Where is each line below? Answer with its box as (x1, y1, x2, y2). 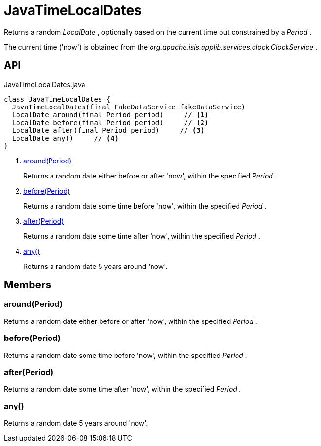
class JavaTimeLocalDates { (4, 95, 111, 103)
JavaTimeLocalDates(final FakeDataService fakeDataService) (12, 103, 246, 111)
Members (4, 279, 51, 291)
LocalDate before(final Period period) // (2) (12, 118, 209, 126)
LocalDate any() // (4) (12, 134, 119, 142)
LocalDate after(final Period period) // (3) (12, 126, 205, 134)
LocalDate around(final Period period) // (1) (12, 110, 209, 119)
